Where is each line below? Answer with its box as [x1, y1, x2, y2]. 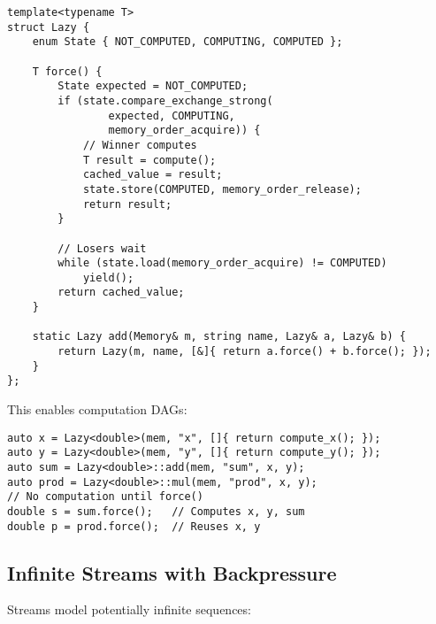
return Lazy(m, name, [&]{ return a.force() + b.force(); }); [57, 345, 432, 358]
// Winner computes [82, 138, 197, 151]
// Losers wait [57, 242, 147, 255]
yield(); [82, 271, 134, 284]
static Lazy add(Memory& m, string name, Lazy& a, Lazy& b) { [32, 330, 407, 343]
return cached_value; [57, 286, 185, 299]
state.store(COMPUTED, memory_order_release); [82, 182, 362, 196]
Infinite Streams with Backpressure [7, 559, 337, 586]
